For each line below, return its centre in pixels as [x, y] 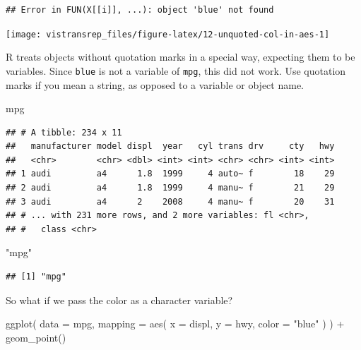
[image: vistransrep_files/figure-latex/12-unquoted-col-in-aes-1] [168, 34]
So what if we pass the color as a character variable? [119, 300]
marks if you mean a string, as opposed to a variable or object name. [155, 84]
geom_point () [36, 337]
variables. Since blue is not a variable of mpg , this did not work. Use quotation [176, 70]
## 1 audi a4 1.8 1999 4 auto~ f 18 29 [170, 174]
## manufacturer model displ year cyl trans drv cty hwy [170, 146]
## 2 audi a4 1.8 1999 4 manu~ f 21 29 [170, 188]
